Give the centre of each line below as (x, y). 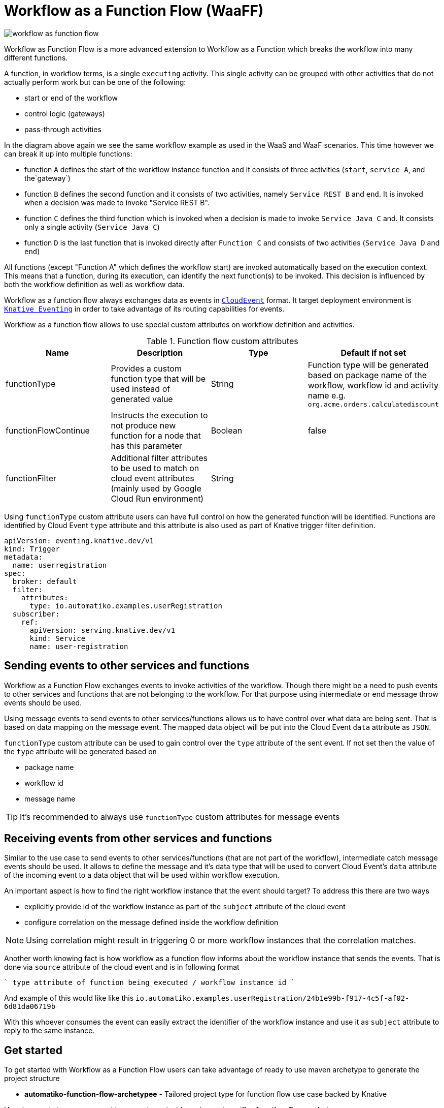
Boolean (227, 430)
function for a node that (156, 435)
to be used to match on (155, 468)
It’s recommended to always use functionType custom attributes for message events (180, 817)
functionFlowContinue (48, 430)
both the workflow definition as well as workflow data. (94, 284)
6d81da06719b (30, 1007)
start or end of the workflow (71, 98)
